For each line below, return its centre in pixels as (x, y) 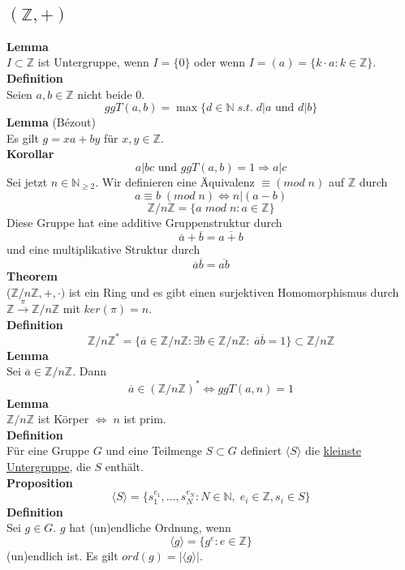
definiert (261, 450)
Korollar (30, 154)
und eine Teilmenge (154, 450)
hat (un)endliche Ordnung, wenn (150, 527)
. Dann (89, 371)
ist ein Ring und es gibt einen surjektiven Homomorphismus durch (234, 291)
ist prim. (145, 419)
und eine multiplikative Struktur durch (103, 249)
